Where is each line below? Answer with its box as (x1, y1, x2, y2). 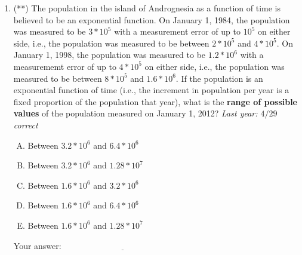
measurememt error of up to (13, 60, 116, 72)
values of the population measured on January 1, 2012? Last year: (13, 107, 258, 119)
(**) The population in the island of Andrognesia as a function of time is (13, 2, 281, 14)
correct (13, 118, 38, 131)
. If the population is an (175, 72, 263, 84)
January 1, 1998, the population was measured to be (13, 48, 206, 61)
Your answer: (13, 239, 61, 251)
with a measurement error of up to (114, 25, 241, 38)
